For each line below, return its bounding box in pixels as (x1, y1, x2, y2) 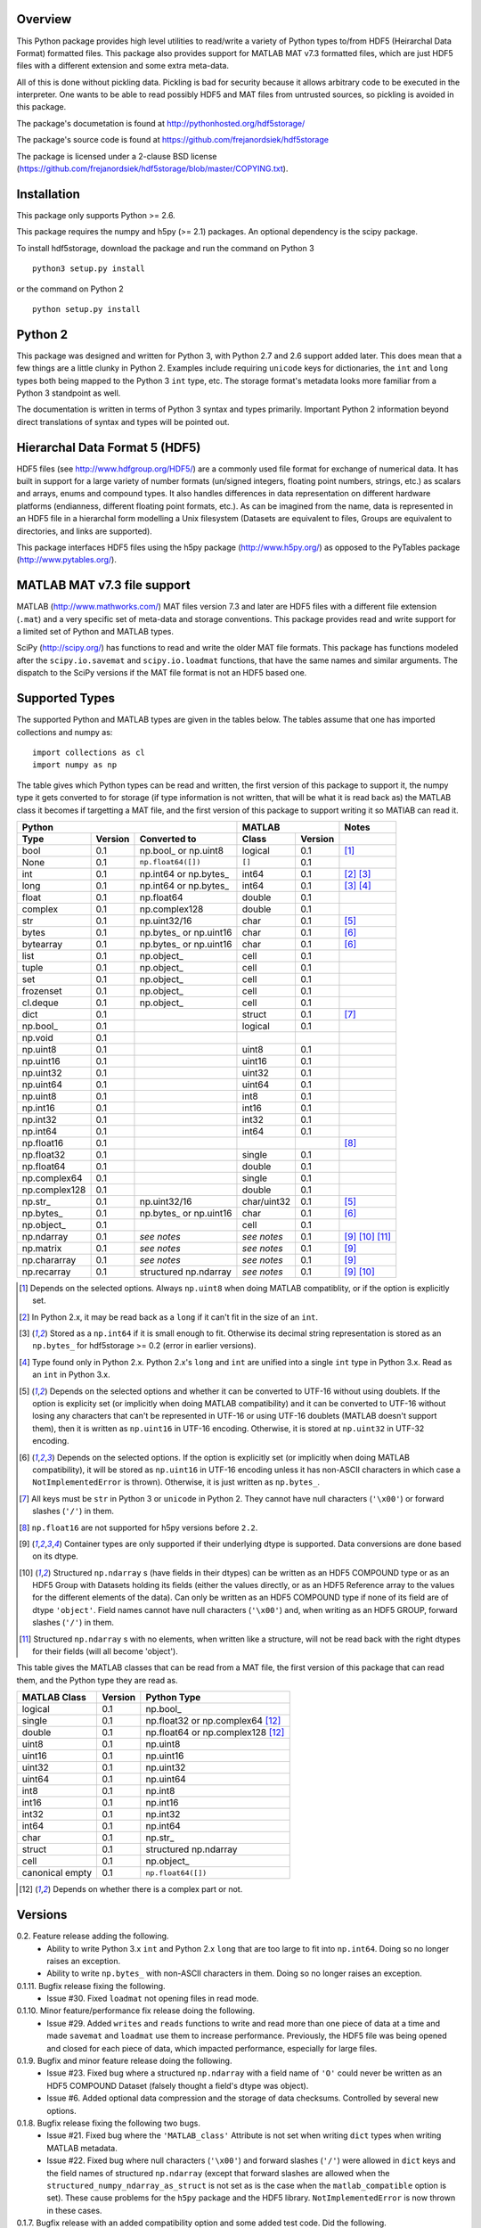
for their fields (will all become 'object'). (32, 1646, 178, 1657)
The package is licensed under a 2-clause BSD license (16, 151, 217, 161)
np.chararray (21, 1253, 77, 1266)
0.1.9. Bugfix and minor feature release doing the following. (16, 2055, 232, 2067)
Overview (16, 12, 72, 27)
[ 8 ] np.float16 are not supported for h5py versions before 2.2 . (19, 1522, 258, 1533)
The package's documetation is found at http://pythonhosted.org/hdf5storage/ (16, 118, 306, 128)
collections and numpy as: (16, 726, 113, 737)
